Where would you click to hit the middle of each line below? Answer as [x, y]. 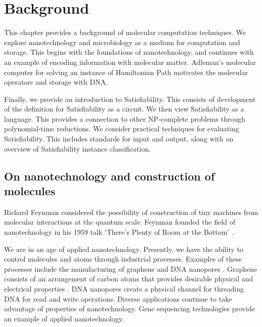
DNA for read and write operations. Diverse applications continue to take [118, 298]
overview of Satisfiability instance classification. [78, 148]
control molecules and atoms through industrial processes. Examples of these [123, 259]
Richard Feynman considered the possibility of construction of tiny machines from [131, 212]
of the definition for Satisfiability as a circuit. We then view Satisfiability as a [124, 109]
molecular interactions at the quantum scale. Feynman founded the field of [120, 222]
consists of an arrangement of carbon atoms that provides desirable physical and [129, 279]
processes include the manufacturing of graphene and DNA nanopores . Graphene [131, 268]
